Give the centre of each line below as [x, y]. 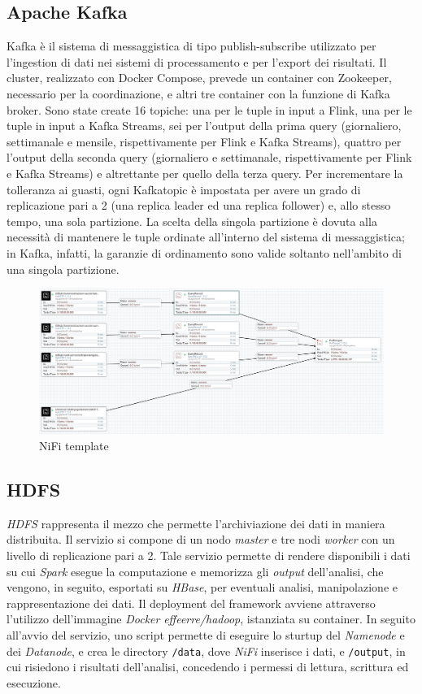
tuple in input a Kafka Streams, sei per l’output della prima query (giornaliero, [204, 126]
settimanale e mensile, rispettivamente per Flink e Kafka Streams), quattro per [204, 141]
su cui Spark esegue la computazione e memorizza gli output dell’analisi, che [195, 571]
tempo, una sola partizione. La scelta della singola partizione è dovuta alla [192, 221]
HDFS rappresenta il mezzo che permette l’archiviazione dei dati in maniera [196, 523]
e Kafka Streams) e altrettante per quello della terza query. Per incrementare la [205, 173]
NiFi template [74, 445]
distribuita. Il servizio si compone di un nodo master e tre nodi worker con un [201, 539]
